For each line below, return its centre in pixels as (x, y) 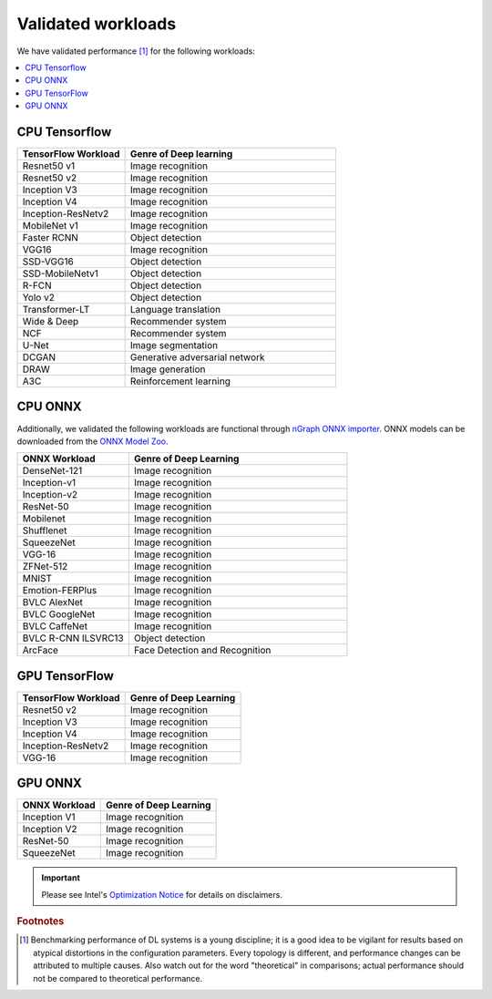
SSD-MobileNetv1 (61, 273)
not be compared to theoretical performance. (118, 978)
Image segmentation (174, 345)
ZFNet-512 (45, 567)
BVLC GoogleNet (59, 614)
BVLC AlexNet (53, 602)
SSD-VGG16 (48, 262)
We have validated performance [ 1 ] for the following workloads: (136, 51)
